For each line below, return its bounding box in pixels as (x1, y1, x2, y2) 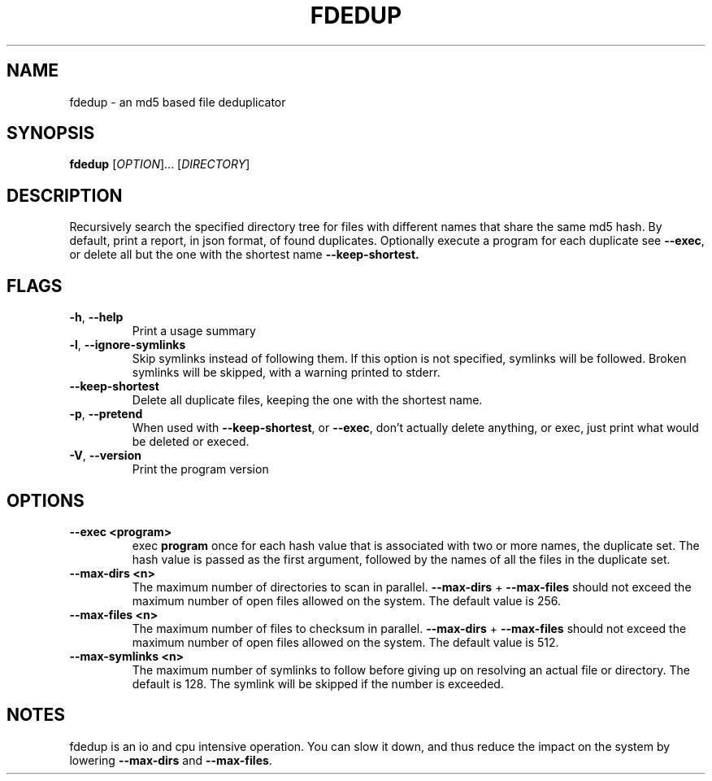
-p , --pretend (69, 407, 143, 421)
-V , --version (69, 448, 141, 463)
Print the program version (132, 462, 269, 477)
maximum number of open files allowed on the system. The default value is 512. (132, 635, 559, 649)
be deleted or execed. (132, 434, 250, 449)
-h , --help (69, 310, 124, 325)
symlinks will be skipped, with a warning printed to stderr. (132, 365, 441, 380)
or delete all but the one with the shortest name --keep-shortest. (69, 247, 419, 262)
